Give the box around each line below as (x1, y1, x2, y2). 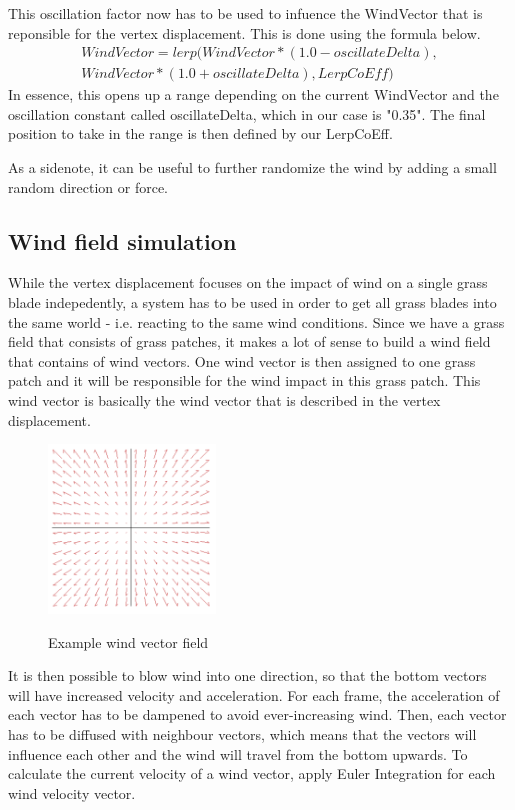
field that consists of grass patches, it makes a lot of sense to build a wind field (8, 331, 491, 352)
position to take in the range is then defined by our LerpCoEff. (8, 123, 393, 144)
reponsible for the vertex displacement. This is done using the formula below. (8, 22, 481, 43)
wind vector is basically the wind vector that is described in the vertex (8, 389, 441, 410)
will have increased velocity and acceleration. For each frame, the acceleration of (8, 684, 500, 705)
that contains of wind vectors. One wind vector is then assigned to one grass (8, 350, 476, 371)
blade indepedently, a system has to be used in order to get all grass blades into (8, 292, 497, 313)
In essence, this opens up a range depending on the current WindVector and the (8, 84, 499, 105)
